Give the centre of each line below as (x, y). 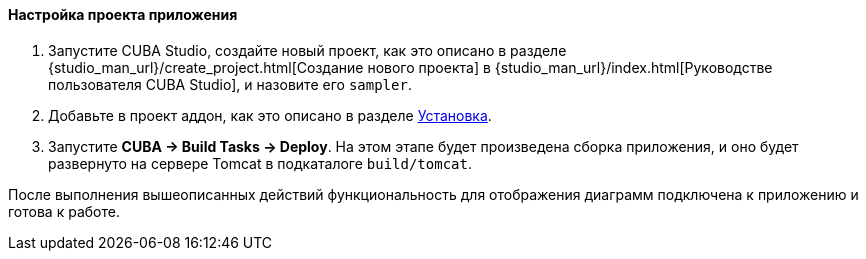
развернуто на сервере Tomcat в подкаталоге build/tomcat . (260, 163)
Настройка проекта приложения (123, 14)
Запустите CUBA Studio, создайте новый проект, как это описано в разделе (307, 50)
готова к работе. (64, 211)
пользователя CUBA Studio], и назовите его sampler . (230, 84)
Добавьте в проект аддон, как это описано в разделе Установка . (270, 115)
